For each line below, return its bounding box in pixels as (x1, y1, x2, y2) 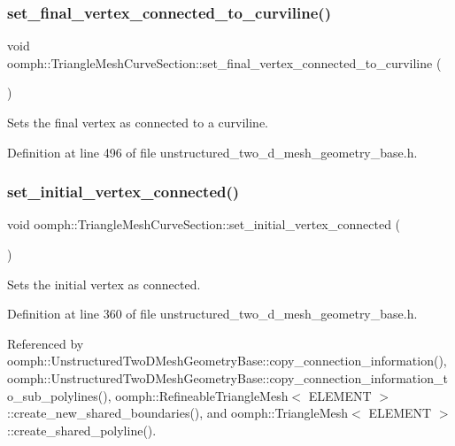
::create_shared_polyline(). (7, 420, 157, 439)
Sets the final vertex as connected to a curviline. (7, 113, 268, 131)
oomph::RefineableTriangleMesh (115, 386, 289, 404)
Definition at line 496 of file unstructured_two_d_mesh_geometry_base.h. (7, 142, 418, 161)
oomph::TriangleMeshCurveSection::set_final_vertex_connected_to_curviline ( (7, 53, 442, 72)
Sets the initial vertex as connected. (7, 274, 201, 293)
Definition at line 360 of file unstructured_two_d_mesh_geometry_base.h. (7, 304, 418, 323)
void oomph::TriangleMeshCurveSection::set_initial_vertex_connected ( (7, 215, 401, 234)
